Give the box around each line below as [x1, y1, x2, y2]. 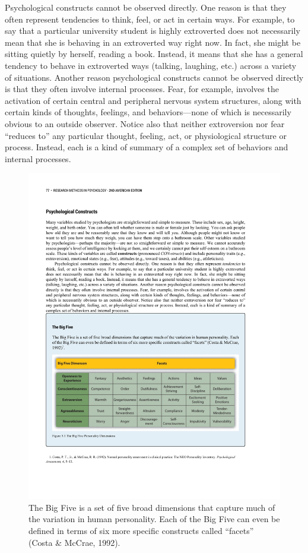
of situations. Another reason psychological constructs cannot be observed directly [5, 71, 304, 83]
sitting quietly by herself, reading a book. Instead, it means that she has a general [5, 48, 303, 60]
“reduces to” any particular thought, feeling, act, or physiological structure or [5, 129, 287, 141]
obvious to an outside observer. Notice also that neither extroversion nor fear [5, 117, 285, 129]
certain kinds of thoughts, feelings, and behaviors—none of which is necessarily [5, 106, 291, 118]
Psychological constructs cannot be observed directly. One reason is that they [5, 1, 287, 13]
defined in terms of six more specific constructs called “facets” [28, 524, 254, 536]
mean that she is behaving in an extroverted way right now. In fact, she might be [5, 36, 301, 48]
